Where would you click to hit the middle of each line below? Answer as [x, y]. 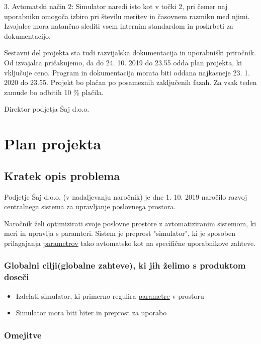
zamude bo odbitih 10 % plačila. [54, 92]
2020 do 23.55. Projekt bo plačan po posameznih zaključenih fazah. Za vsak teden [130, 82]
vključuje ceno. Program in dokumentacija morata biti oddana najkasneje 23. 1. [127, 72]
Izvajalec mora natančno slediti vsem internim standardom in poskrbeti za [119, 26]
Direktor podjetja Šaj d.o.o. [47, 109]
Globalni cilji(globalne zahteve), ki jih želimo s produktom [125, 265]
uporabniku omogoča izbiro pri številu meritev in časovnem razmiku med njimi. [127, 16]
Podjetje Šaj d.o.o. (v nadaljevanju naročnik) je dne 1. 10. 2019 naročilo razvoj [126, 196]
